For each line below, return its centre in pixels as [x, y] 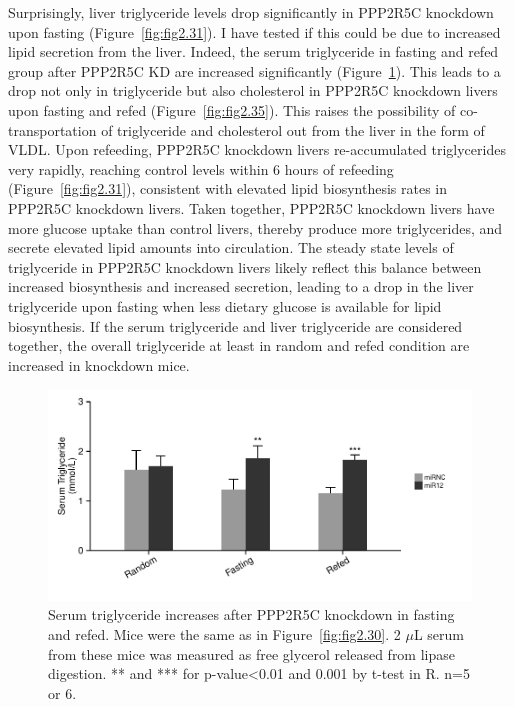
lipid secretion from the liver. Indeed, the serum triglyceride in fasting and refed [253, 51]
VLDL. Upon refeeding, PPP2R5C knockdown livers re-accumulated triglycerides [257, 149]
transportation [52, 129]
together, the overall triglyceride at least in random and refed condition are [239, 345]
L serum [438, 634]
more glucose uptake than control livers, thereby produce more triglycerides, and [255, 227]
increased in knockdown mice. [99, 364]
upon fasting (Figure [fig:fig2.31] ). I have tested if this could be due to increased [254, 31]
